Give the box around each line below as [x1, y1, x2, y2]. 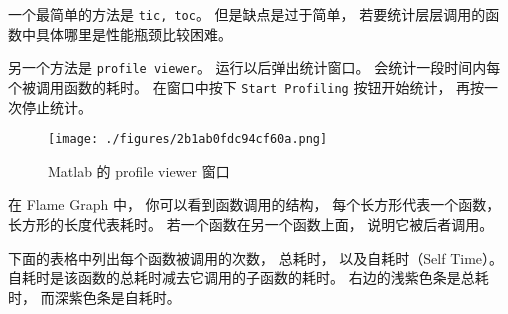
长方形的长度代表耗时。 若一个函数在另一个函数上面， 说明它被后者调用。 [8, 214, 494, 234]
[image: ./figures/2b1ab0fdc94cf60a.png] [48, 132, 328, 147]
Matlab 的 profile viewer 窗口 [48, 160, 230, 181]
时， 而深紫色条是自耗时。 [8, 286, 181, 307]
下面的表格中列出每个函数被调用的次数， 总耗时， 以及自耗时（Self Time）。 [8, 247, 504, 268]
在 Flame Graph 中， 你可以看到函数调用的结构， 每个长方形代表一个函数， [8, 194, 501, 215]
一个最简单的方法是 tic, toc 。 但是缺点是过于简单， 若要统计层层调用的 [8, 4, 486, 24]
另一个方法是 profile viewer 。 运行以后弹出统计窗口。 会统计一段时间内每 [8, 57, 501, 78]
